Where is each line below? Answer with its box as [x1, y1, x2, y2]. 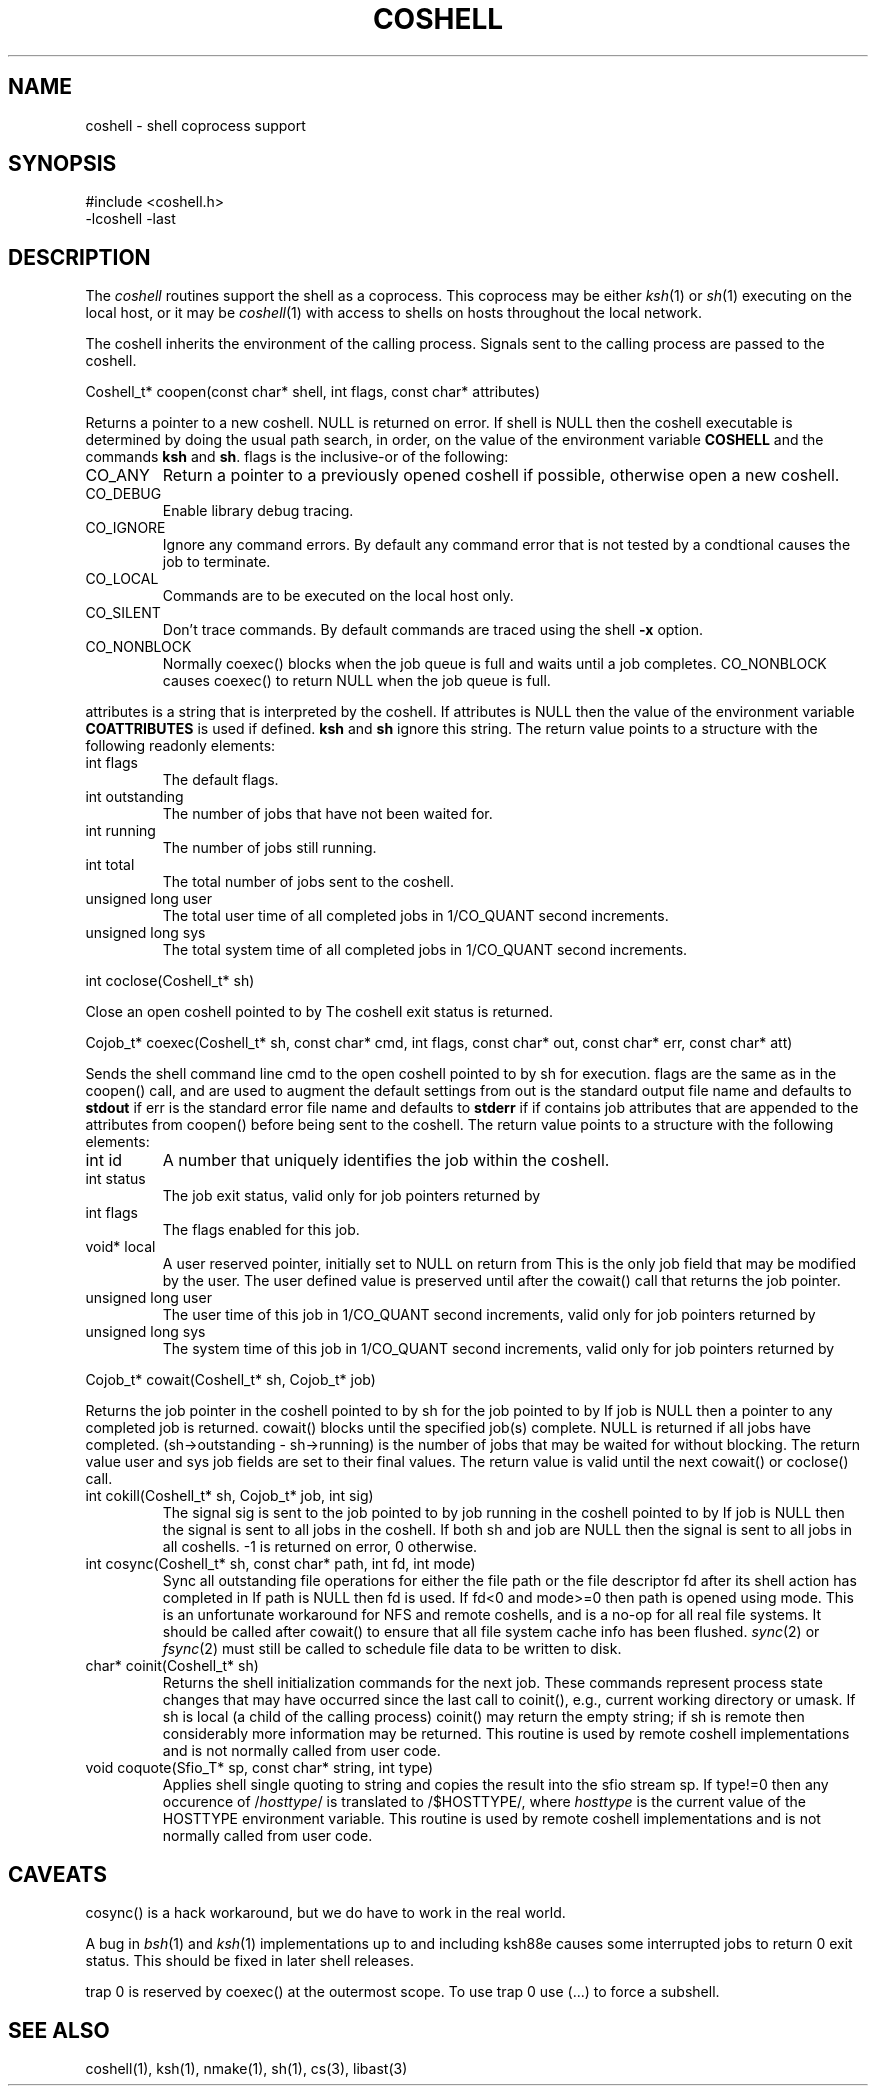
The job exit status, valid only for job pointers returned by [162, 1187, 541, 1205]
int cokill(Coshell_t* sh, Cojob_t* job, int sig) [85, 1487, 374, 1505]
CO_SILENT [85, 604, 161, 622]
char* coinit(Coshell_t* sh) [85, 1657, 259, 1675]
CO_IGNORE [85, 519, 166, 537]
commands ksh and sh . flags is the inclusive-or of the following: [85, 448, 509, 466]
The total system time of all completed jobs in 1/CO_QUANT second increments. [162, 941, 688, 959]
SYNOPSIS [8, 151, 117, 177]
